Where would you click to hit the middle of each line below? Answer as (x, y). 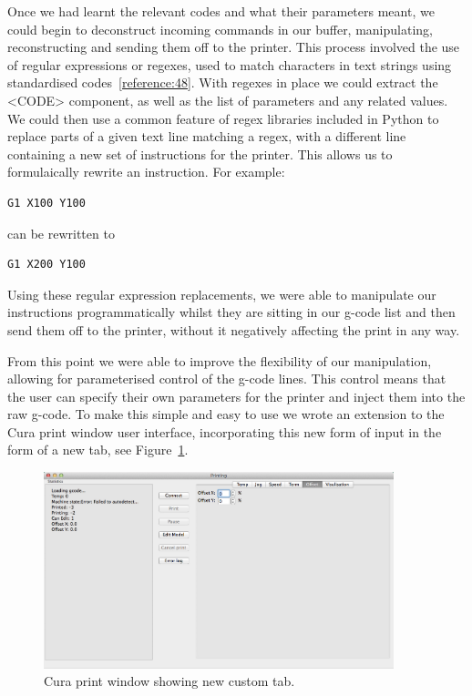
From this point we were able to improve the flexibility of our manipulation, (220, 360)
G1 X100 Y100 (46, 203)
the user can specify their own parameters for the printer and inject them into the (236, 396)
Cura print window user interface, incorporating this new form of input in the (225, 431)
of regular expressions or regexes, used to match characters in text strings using (230, 64)
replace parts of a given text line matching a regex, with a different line (207, 136)
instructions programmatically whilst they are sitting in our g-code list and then (231, 312)
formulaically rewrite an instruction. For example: (146, 172)
